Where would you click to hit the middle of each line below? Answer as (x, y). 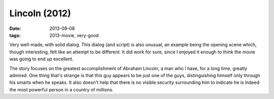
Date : (15, 28)
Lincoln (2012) (40, 13)
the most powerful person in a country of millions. (61, 89)
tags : (15, 35)
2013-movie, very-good (74, 35)
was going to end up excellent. (41, 59)
